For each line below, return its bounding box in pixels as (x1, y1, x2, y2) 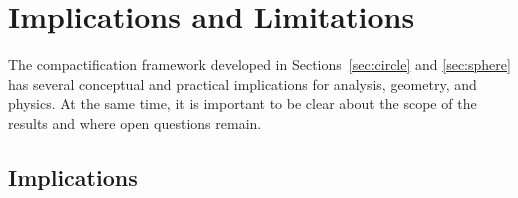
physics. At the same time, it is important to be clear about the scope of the (8, 93, 477, 114)
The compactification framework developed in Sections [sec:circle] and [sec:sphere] (8, 54, 511, 75)
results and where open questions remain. (8, 112, 262, 133)
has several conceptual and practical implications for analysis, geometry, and (8, 73, 477, 94)
